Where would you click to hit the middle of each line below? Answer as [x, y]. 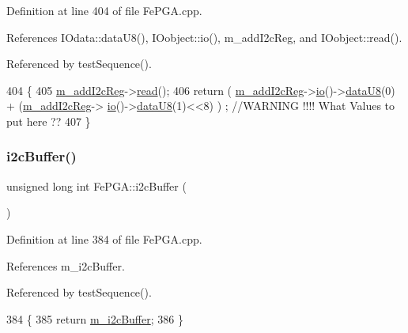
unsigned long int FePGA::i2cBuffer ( [96, 185]
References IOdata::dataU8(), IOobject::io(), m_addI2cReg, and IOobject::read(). [204, 37]
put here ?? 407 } [49, 121]
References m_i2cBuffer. [66, 265]
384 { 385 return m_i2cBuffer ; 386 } [95, 318]
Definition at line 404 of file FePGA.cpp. [104, 10]
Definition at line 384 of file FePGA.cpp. [104, 238]
